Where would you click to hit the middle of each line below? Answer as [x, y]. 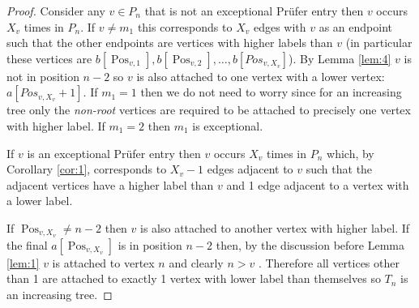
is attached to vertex [103, 262]
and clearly [196, 262]
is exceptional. [228, 125]
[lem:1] [23, 262]
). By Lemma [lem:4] [340, 58]
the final [27, 244]
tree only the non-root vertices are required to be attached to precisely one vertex [209, 110]
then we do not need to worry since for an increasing [271, 92]
